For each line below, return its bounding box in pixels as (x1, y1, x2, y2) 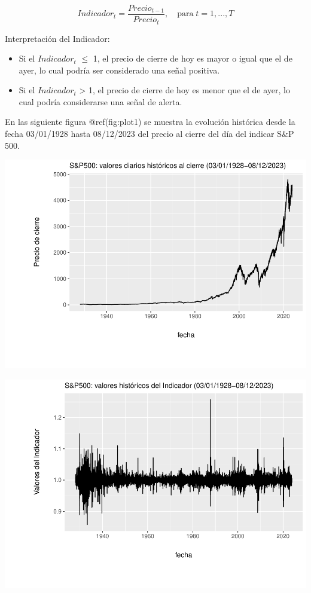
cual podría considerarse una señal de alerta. (19, 95, 182, 108)
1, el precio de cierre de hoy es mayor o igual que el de (93, 52, 292, 65)
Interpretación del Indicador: (5, 32, 110, 44)
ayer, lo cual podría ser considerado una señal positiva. (19, 63, 220, 76)
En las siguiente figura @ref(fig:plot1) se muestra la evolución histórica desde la (5, 115, 295, 128)
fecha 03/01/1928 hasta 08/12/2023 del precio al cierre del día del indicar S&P (5, 127, 294, 140)
